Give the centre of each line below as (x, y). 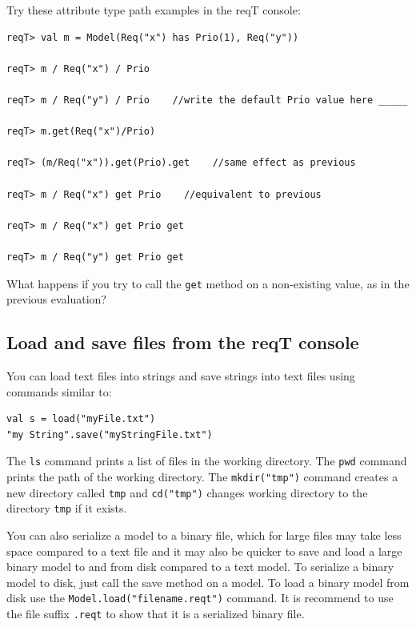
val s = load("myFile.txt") (81, 419)
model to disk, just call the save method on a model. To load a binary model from (208, 582)
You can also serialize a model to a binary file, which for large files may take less (204, 535)
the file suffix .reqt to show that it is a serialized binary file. (156, 613)
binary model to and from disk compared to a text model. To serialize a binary (200, 567)
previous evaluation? (56, 299)
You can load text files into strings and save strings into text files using (181, 375)
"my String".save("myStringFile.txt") (110, 434)
